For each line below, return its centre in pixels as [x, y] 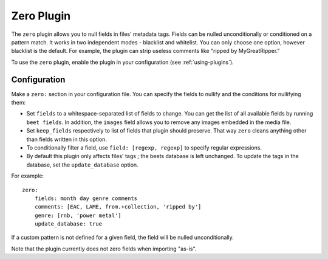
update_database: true [68, 224]
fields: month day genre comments [86, 198]
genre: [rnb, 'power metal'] [78, 215]
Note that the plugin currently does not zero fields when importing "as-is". [104, 249]
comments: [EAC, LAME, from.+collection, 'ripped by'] [118, 207]
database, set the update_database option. [83, 165]
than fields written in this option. [67, 139]
